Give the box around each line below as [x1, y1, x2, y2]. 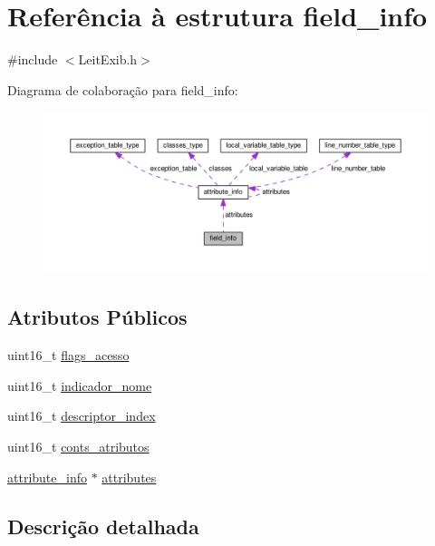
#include [7, 50, 58, 69]
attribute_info [7, 467, 87, 486]
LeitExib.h [78, 50, 138, 69]
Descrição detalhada [7, 512, 199, 540]
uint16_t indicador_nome [7, 375, 152, 395]
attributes [101, 467, 157, 486]
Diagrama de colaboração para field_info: [7, 80, 238, 99]
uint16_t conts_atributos [7, 436, 150, 455]
